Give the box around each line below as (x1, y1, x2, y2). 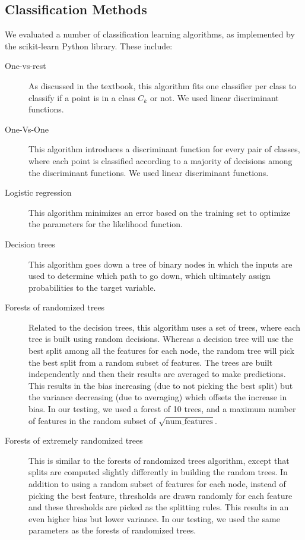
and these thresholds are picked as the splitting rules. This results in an (28, 501, 289, 513)
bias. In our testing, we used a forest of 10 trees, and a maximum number (28, 403, 296, 415)
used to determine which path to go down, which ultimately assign (28, 269, 271, 282)
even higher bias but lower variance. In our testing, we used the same (28, 512, 280, 525)
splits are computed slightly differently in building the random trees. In (28, 466, 288, 478)
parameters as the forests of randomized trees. (28, 524, 196, 536)
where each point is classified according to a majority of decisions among (28, 154, 293, 167)
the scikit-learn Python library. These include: (5, 39, 173, 52)
